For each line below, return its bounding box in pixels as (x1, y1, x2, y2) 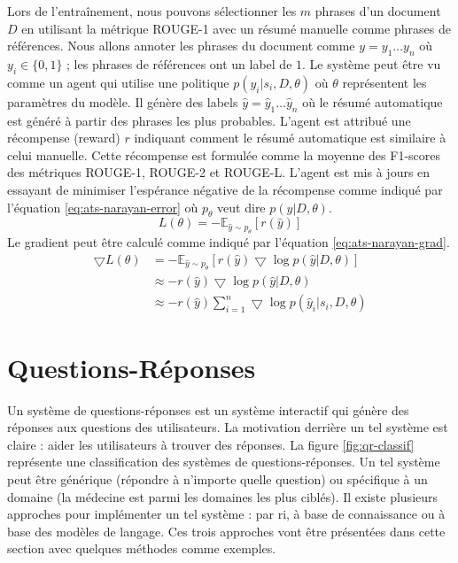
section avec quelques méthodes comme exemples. (7, 539, 276, 558)
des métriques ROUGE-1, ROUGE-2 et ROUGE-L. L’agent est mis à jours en (7, 163, 431, 181)
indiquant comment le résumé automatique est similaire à (134, 128, 446, 147)
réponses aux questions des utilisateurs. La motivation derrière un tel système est (7, 418, 448, 436)
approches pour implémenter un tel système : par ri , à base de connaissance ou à (7, 505, 446, 523)
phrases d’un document (314, 2, 441, 19)
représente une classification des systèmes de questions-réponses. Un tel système (7, 452, 440, 471)
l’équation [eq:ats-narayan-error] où (7, 197, 198, 216)
